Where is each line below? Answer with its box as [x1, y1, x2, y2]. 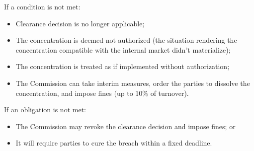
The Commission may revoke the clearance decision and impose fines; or [15, 121, 236, 131]
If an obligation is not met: [4, 104, 86, 115]
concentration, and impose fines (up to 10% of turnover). [15, 87, 189, 98]
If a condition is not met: [4, 1, 81, 11]
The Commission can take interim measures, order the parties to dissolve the [15, 77, 250, 88]
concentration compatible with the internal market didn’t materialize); [15, 44, 231, 55]
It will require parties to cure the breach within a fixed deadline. [15, 138, 212, 148]
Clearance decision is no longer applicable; [15, 18, 145, 28]
